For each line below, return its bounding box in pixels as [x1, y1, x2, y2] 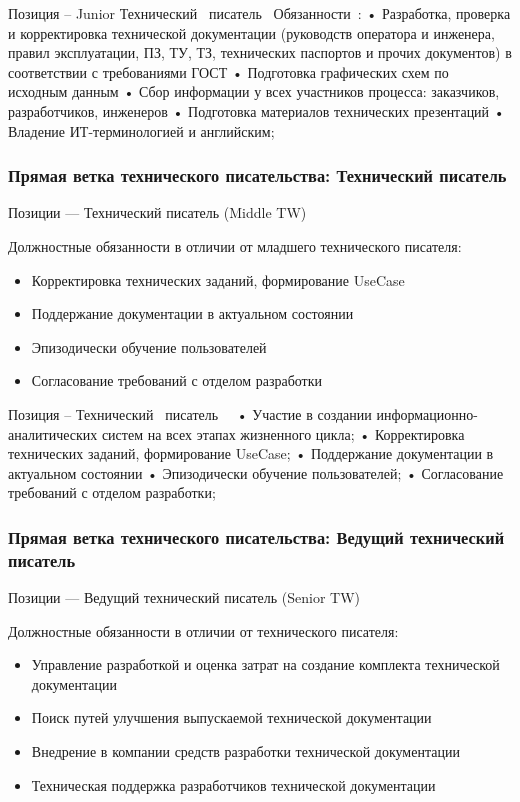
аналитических [8, 423, 98, 444]
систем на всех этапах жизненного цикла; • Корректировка [101, 423, 465, 444]
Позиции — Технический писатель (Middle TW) [8, 202, 307, 223]
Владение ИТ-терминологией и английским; [8, 120, 275, 141]
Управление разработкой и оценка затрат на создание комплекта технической [31, 654, 500, 675]
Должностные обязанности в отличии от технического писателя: [8, 620, 399, 641]
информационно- [376, 403, 478, 424]
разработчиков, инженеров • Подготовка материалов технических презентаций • [8, 100, 505, 121]
